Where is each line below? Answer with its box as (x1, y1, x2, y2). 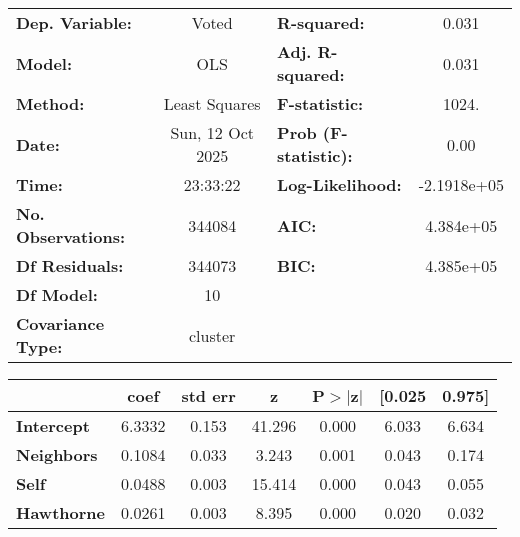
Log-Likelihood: (277, 173, 402, 196)
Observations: (16, 225, 126, 248)
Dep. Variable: (16, 11, 132, 34)
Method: (16, 92, 85, 115)
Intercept (16, 414, 90, 437)
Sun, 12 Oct (170, 121, 254, 144)
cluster (189, 323, 236, 347)
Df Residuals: (16, 254, 124, 277)
